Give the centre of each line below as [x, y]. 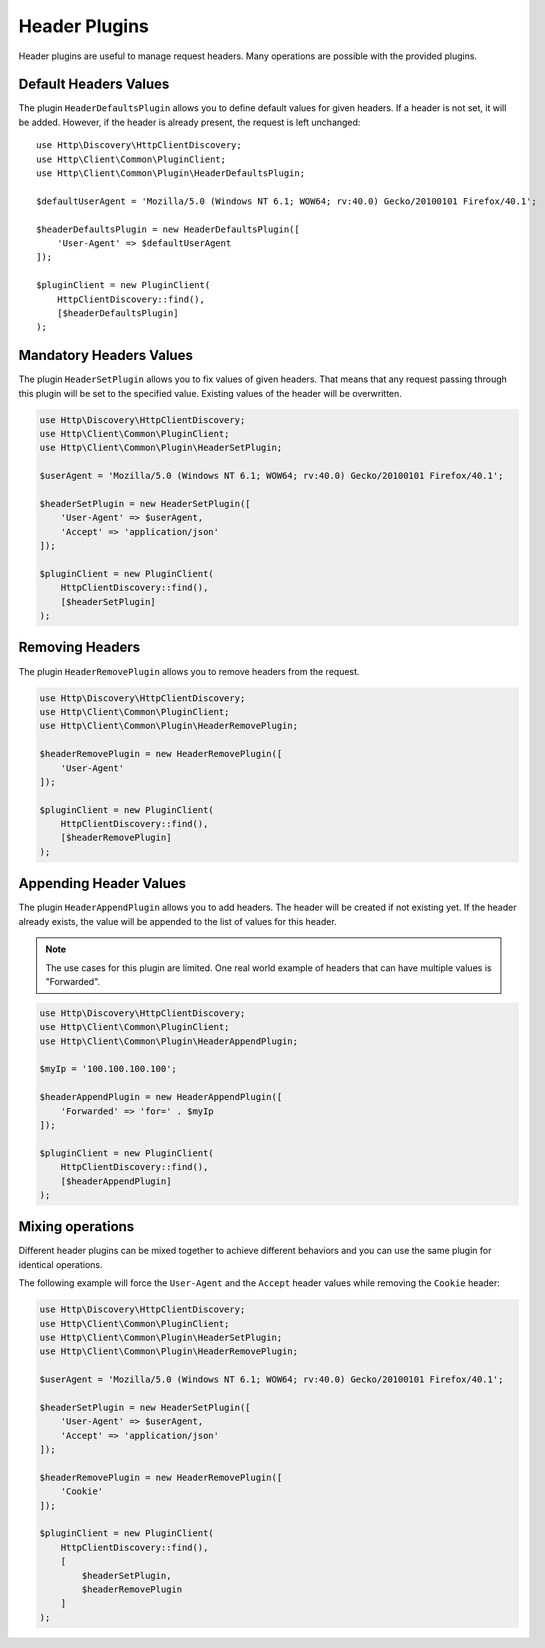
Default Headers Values [94, 84]
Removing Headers [79, 647]
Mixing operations [76, 1226]
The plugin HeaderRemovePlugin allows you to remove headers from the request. [189, 671]
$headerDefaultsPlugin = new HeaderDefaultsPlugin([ [168, 229]
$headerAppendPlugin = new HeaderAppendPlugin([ [161, 1097]
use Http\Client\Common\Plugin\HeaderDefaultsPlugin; [170, 173]
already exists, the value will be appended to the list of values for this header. [177, 921]
